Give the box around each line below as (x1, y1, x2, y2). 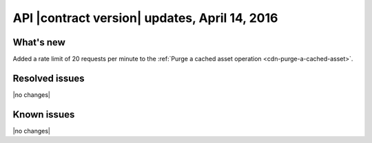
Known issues (12, 109, 75, 120)
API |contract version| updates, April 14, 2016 (12, 10, 278, 25)
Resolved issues (12, 72, 85, 84)
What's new (12, 36, 65, 48)
